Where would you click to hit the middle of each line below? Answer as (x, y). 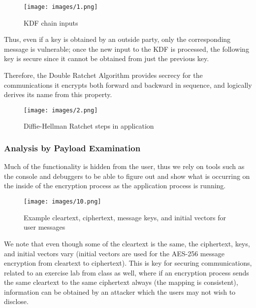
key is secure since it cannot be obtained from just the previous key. (107, 58)
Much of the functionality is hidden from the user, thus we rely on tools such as (124, 166)
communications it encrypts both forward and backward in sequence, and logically (128, 85)
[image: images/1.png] (61, 7)
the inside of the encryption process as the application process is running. (115, 186)
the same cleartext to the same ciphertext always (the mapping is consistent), (121, 282)
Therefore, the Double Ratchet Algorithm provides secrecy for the (103, 75)
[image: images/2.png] (61, 110)
